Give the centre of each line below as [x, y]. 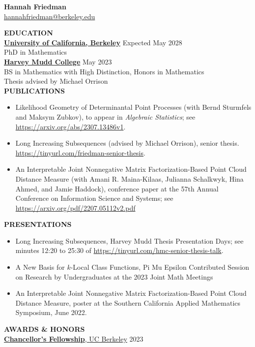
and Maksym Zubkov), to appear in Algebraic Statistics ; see [105, 116]
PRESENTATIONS [38, 224]
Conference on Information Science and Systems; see [94, 198]
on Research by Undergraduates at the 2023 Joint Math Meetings [114, 276]
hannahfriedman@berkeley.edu [50, 16]
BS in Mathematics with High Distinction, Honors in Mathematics [104, 71]
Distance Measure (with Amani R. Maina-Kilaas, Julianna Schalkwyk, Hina [129, 178]
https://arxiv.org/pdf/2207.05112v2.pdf [75, 207]
